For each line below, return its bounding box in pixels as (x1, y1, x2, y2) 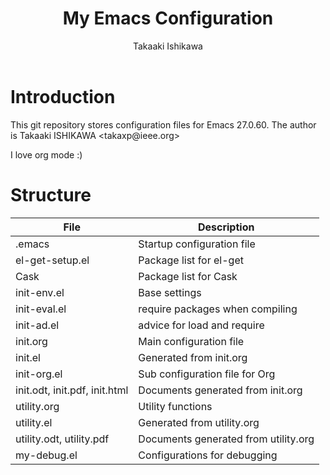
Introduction (10, 85, 116, 108)
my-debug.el (15, 448, 78, 462)
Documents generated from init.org (138, 383, 303, 397)
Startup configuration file (138, 237, 256, 251)
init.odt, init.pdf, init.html (15, 383, 129, 397)
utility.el (15, 415, 53, 429)
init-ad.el (15, 318, 60, 332)
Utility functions (138, 399, 213, 413)
